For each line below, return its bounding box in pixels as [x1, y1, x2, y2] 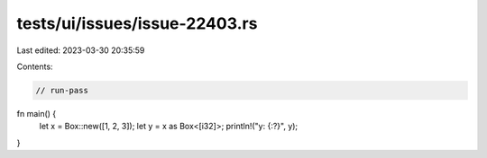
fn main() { [16, 108, 57, 118]
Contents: [16, 61, 53, 72]
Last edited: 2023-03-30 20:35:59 [16, 45, 145, 56]
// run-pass [35, 85, 89, 95]
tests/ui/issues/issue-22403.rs [16, 13, 258, 33]
